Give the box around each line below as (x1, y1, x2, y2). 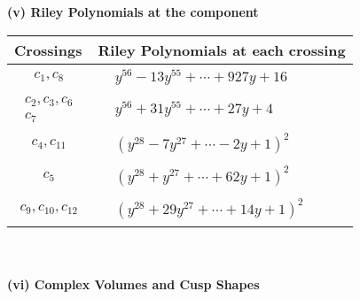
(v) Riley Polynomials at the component (7, 3, 259, 20)
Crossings (14, 39, 82, 60)
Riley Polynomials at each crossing (98, 39, 346, 60)
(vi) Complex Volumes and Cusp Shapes (7, 274, 260, 293)
